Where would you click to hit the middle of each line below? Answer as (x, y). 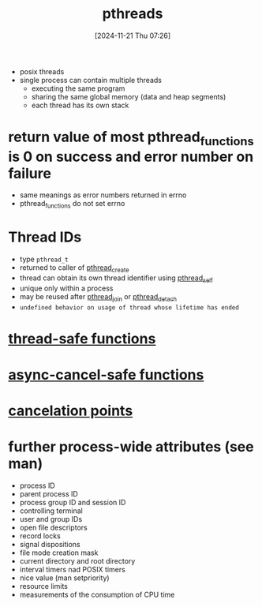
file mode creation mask (59, 553)
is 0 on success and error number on (131, 157)
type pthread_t (44, 259)
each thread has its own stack (80, 105)
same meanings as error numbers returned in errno (103, 195)
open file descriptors (54, 528)
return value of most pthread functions (131, 138)
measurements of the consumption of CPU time (97, 595)
